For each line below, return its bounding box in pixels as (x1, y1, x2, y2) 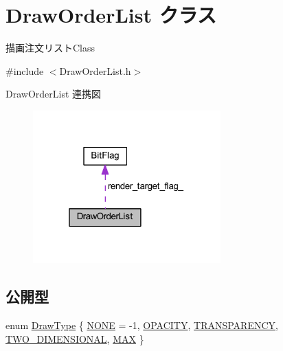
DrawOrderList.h (59, 63, 131, 78)
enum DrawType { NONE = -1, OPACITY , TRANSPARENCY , (5, 317, 278, 332)
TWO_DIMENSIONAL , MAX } (5, 331, 144, 346)
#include (5, 63, 44, 78)
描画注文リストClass (5, 41, 95, 55)
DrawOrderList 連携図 (5, 87, 102, 101)
